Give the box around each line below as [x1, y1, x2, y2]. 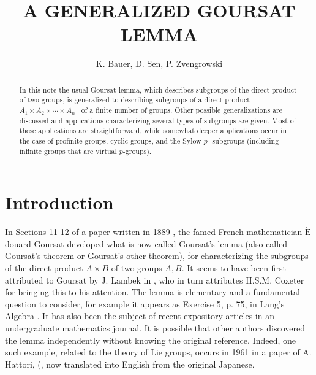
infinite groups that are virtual [19, 145, 117, 156]
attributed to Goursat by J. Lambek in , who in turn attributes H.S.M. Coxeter [5, 273, 304, 286]
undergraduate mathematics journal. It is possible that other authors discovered [5, 321, 305, 334]
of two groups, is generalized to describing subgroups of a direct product [19, 95, 250, 105]
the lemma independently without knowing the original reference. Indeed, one [5, 333, 296, 346]
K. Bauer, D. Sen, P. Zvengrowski [96, 57, 223, 70]
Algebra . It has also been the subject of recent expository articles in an [5, 309, 274, 322]
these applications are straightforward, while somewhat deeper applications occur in [19, 125, 287, 136]
